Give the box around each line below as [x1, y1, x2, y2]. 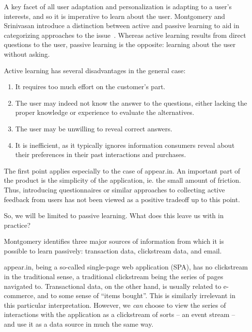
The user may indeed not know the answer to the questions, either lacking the [15, 97, 247, 108]
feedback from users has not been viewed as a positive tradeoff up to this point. [4, 194, 240, 204]
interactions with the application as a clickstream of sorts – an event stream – [4, 309, 235, 319]
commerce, [4, 290, 35, 300]
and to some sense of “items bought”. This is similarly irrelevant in [37, 290, 236, 300]
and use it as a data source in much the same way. [4, 319, 154, 329]
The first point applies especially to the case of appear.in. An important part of [4, 165, 240, 175]
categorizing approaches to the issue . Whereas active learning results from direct [4, 30, 246, 40]
